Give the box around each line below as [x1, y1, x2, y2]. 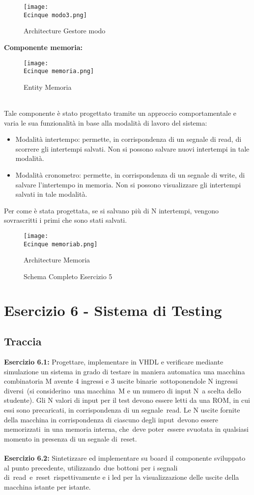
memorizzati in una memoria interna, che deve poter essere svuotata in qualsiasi [4, 424, 249, 434]
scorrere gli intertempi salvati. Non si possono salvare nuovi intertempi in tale [15, 143, 250, 154]
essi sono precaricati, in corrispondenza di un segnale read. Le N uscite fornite [4, 404, 240, 415]
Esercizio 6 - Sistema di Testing [4, 300, 222, 320]
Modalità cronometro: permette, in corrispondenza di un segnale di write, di [15, 169, 245, 180]
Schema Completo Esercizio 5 [24, 271, 113, 281]
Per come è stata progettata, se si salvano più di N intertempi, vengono [4, 205, 219, 215]
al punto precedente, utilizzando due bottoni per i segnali [4, 462, 178, 472]
